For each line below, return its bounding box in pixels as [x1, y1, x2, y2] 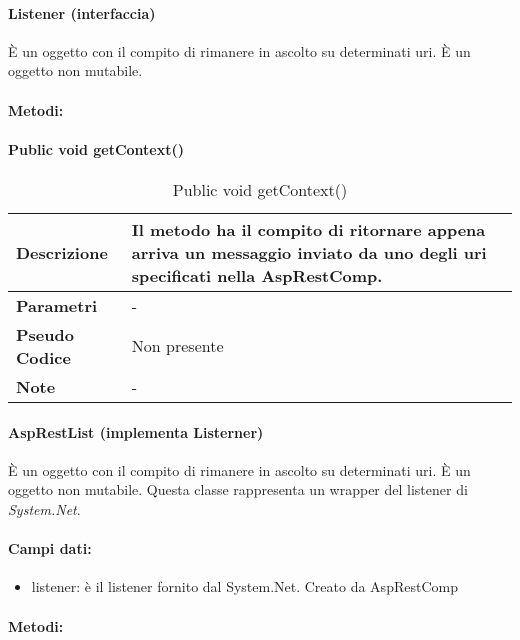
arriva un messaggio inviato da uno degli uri [131, 240, 487, 264]
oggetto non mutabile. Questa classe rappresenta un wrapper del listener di [8, 479, 468, 500]
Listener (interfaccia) [8, 2, 156, 23]
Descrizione [16, 240, 108, 264]
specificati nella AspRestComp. [131, 263, 383, 287]
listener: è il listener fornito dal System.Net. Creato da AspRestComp [31, 576, 458, 597]
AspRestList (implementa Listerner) [8, 421, 264, 442]
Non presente [131, 334, 224, 358]
